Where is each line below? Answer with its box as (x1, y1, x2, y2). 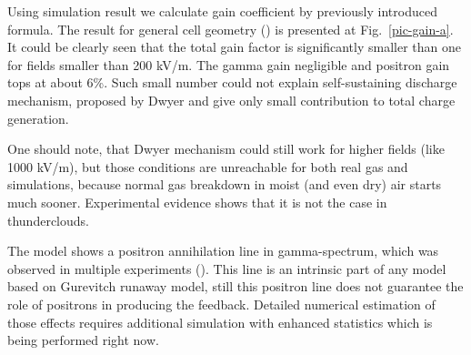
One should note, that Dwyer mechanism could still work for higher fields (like (7, 139, 445, 158)
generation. (7, 108, 69, 127)
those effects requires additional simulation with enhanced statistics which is (7, 312, 433, 331)
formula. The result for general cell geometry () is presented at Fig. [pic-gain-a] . (7, 19, 454, 38)
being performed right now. (7, 330, 159, 350)
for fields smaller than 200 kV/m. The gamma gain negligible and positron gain (7, 55, 450, 74)
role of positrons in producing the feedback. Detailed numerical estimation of (7, 294, 436, 313)
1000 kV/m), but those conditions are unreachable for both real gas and (7, 157, 408, 176)
